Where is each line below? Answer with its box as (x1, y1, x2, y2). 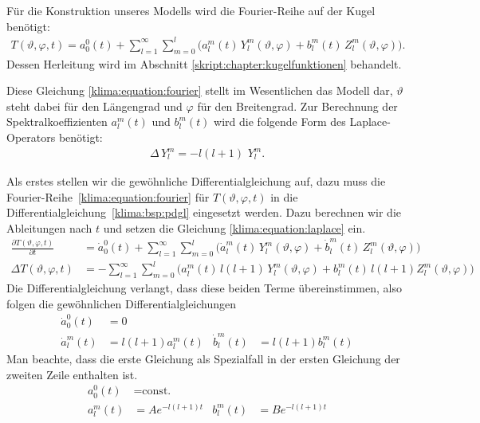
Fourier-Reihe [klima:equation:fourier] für (6, 188, 210, 205)
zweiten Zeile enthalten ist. (6, 366, 138, 382)
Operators (6, 128, 56, 145)
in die (270, 188, 298, 205)
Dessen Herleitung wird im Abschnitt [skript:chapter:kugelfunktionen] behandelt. (6, 55, 402, 72)
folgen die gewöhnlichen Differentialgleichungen (6, 295, 237, 311)
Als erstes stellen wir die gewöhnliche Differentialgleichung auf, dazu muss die (6, 173, 386, 190)
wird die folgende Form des (214, 113, 346, 130)
